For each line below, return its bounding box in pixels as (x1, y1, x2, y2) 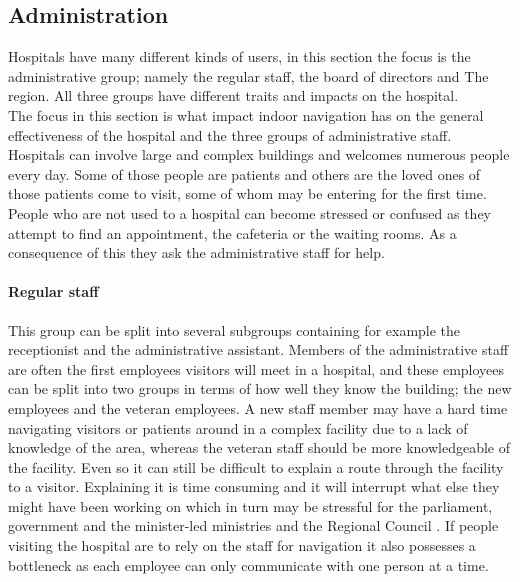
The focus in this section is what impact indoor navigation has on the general (8, 104, 484, 125)
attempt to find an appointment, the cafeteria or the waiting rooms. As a (8, 222, 457, 243)
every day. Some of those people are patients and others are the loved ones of (8, 163, 481, 184)
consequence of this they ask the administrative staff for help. (8, 242, 385, 263)
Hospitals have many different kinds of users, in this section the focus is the (8, 46, 471, 67)
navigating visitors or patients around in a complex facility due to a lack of (8, 417, 468, 438)
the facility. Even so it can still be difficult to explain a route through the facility (8, 456, 504, 477)
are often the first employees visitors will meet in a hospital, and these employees (8, 358, 505, 379)
